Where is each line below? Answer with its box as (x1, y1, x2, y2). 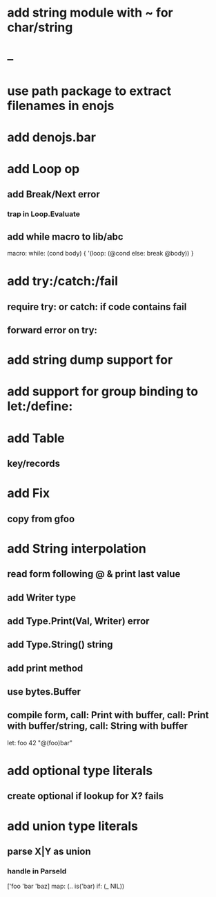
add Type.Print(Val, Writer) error (7, 615, 150, 627)
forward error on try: (7, 324, 98, 337)
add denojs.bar (7, 130, 97, 145)
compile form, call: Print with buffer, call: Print (7, 709, 209, 721)
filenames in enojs (7, 98, 115, 114)
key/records (7, 457, 61, 469)
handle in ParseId (7, 866, 67, 876)
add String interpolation (7, 540, 147, 556)
